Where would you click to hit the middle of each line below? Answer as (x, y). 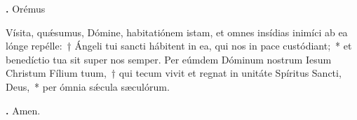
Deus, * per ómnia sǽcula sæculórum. (88, 86)
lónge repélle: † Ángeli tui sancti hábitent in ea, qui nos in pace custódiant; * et (179, 46)
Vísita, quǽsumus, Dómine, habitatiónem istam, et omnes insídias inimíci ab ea (177, 32)
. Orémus (26, 8)
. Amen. (23, 110)
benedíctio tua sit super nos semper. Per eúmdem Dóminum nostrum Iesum (169, 59)
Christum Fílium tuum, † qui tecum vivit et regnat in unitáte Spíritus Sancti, (174, 73)
